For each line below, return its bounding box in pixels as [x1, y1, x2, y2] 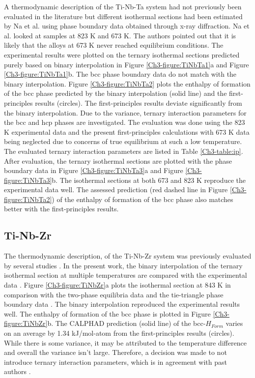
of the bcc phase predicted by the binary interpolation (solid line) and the [4, 88, 227, 98]
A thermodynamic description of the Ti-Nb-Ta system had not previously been [4, 1, 242, 11]
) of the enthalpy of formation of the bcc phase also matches [52, 194, 233, 204]
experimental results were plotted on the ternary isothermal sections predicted [4, 49, 240, 59]
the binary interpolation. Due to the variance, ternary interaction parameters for [4, 107, 247, 117]
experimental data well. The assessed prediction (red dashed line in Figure [4, 184, 228, 195]
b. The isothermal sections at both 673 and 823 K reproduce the [52, 174, 246, 185]
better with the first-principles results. [4, 204, 119, 214]
